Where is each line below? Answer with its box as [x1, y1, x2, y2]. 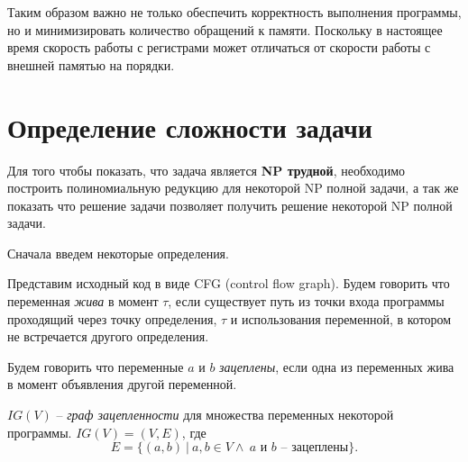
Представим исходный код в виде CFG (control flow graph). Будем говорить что [7, 274, 450, 293]
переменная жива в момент [7, 292, 159, 311]
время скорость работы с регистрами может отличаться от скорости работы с [7, 38, 431, 57]
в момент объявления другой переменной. [7, 375, 237, 394]
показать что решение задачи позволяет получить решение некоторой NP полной [7, 195, 453, 214]
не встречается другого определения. [7, 327, 209, 346]
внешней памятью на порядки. [7, 55, 175, 74]
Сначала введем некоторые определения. [7, 243, 229, 262]
